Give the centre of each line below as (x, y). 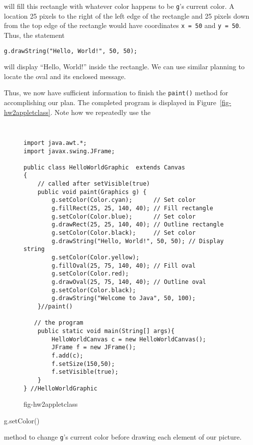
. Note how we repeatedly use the (100, 112)
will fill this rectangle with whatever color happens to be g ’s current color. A (119, 6)
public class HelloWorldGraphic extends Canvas (104, 167)
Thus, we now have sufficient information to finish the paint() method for (116, 93)
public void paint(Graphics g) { (92, 192)
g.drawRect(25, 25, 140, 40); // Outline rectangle (138, 225)
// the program (59, 323)
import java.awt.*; (55, 143)
